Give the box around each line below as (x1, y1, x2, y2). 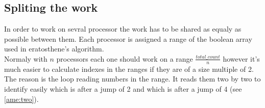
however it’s (223, 53, 260, 64)
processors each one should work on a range (56, 53, 193, 64)
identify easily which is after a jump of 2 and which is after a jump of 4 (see (4, 84, 242, 94)
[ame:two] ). (4, 93, 39, 104)
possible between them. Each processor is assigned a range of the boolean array (4, 33, 252, 44)
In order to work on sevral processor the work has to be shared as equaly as (4, 23, 242, 34)
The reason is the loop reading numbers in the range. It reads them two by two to (4, 73, 261, 84)
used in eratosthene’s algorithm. (4, 43, 104, 54)
